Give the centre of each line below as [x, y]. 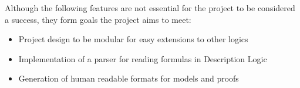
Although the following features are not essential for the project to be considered [150, 8]
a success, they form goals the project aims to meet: [98, 19]
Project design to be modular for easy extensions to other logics [133, 39]
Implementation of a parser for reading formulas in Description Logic [143, 58]
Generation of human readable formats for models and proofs [129, 78]
